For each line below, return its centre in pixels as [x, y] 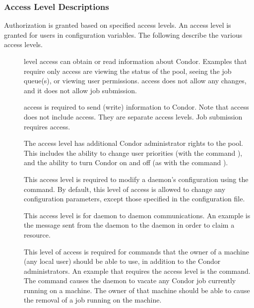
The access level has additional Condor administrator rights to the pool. [133, 143]
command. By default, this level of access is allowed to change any [125, 189]
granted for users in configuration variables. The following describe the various [123, 34]
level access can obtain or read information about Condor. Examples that [135, 61]
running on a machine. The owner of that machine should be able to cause [137, 290]
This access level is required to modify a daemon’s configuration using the [136, 179]
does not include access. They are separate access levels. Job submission [133, 116]
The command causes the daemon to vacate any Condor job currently [130, 280]
